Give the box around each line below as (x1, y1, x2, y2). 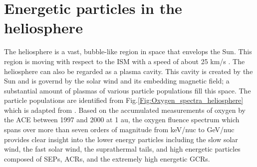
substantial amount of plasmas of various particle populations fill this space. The (4, 85, 251, 95)
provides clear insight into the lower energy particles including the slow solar (4, 134, 238, 144)
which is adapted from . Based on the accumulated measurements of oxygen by (4, 104, 246, 115)
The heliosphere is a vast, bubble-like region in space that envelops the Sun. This (4, 46, 252, 57)
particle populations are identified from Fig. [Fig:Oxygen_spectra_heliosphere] (4, 95, 244, 105)
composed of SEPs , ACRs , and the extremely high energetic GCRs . (4, 153, 210, 164)
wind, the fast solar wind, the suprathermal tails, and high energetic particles (4, 144, 241, 154)
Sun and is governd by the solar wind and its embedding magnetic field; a (4, 76, 230, 86)
